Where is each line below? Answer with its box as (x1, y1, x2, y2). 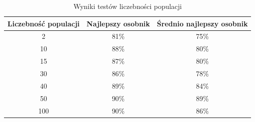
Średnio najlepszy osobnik (157, 18, 248, 28)
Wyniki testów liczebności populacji (73, 1, 182, 11)
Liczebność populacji (7, 18, 80, 28)
